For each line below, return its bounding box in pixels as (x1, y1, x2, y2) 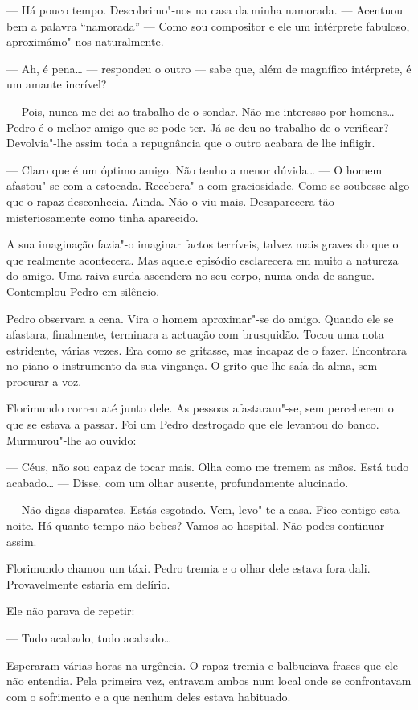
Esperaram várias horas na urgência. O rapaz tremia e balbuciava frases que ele (6, 656, 398, 673)
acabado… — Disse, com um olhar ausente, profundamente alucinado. (6, 474, 349, 490)
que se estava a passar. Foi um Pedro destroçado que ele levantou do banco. (6, 416, 379, 433)
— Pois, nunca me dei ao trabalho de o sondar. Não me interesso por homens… (6, 102, 395, 119)
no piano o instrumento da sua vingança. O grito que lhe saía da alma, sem (6, 357, 378, 374)
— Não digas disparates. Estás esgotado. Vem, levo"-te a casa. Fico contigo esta (6, 501, 400, 518)
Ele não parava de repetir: (6, 602, 135, 619)
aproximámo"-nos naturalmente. (6, 33, 164, 50)
